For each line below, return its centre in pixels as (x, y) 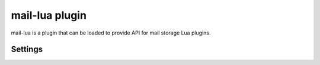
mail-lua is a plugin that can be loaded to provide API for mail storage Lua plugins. (111, 33)
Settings (27, 49)
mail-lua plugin (49, 15)
